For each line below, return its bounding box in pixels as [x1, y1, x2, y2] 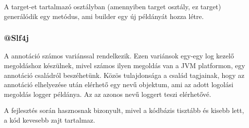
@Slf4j [4, 32, 29, 44]
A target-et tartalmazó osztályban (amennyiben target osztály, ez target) [4, 1, 221, 11]
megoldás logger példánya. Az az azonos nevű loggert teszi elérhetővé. [4, 89, 211, 99]
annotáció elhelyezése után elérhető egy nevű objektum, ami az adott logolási [4, 79, 233, 90]
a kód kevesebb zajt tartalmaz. [4, 114, 95, 125]
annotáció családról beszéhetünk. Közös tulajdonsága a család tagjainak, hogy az [4, 70, 245, 80]
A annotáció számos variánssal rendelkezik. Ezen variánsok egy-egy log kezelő [4, 51, 234, 61]
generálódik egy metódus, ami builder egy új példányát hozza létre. [4, 11, 204, 21]
